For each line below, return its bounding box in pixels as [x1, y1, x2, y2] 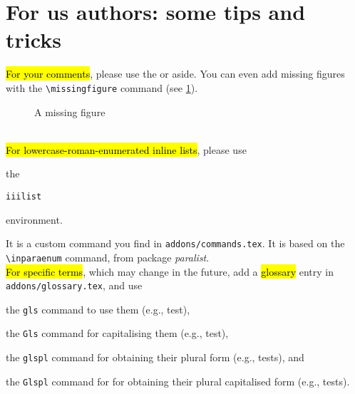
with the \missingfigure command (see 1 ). [6, 80, 198, 95]
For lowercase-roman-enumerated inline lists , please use [6, 142, 247, 157]
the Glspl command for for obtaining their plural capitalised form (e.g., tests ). [6, 373, 350, 388]
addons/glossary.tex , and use [6, 278, 143, 293]
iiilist [6, 191, 42, 202]
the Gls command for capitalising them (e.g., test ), [6, 326, 229, 341]
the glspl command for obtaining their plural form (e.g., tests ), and [6, 350, 304, 365]
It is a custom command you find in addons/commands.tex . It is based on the [6, 236, 345, 251]
